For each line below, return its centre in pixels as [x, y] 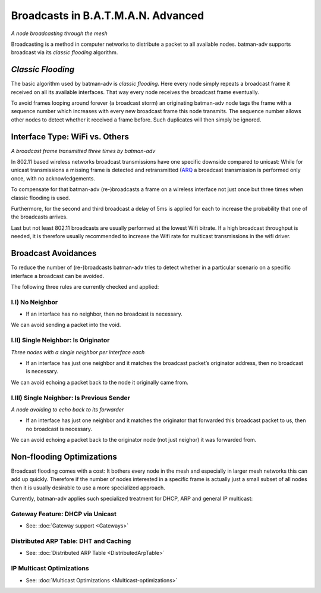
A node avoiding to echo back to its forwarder [67, 409]
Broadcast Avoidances [54, 253]
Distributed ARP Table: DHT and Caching [71, 541]
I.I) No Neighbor [34, 302]
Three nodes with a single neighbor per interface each [78, 352]
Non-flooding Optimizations [64, 456]
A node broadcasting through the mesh [59, 33]
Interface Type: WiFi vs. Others [70, 137]
